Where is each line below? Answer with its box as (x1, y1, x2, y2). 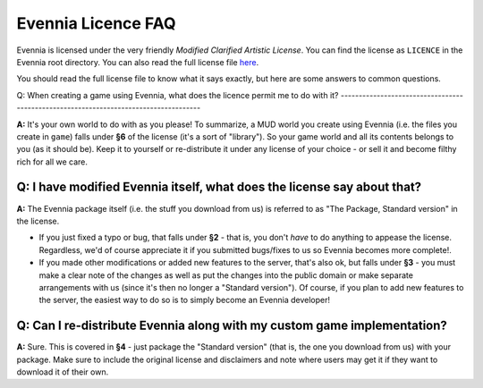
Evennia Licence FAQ (16, 13, 176, 33)
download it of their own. (16, 367, 109, 377)
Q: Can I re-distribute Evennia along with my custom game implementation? (16, 318, 447, 333)
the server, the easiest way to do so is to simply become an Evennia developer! (38, 295, 331, 306)
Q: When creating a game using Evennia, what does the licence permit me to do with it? (16, 89, 339, 100)
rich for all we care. (16, 156, 89, 167)
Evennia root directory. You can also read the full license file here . (16, 56, 259, 67)
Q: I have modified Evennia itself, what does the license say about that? (16, 180, 422, 195)
